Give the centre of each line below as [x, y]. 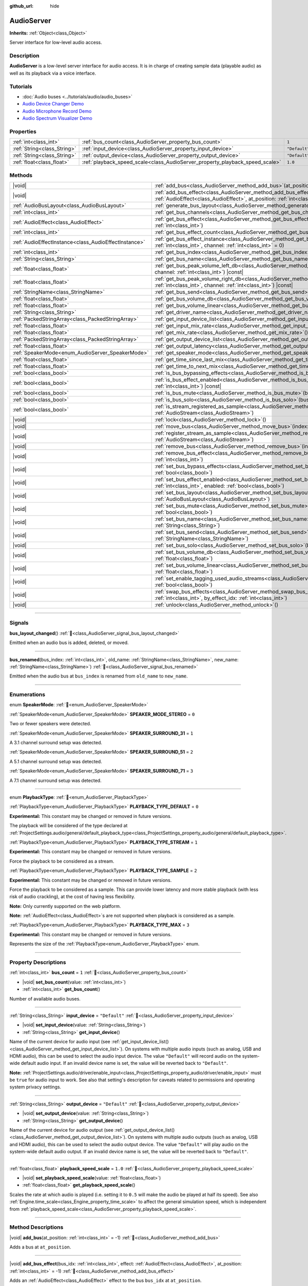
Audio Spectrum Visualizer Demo [57, 118]
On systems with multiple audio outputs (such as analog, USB [193, 1137]
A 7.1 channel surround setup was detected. [56, 780]
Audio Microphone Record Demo [57, 111]
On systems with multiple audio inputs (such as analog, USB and [193, 1049]
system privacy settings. [35, 1087]
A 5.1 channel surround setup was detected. [56, 761]
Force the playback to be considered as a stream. [62, 861]
